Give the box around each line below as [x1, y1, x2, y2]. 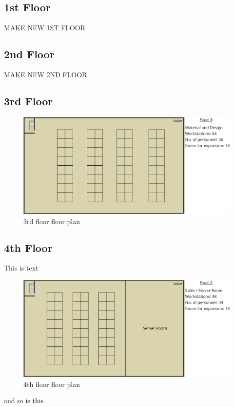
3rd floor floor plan [23, 216, 80, 226]
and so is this [4, 395, 44, 406]
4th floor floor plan [23, 379, 80, 389]
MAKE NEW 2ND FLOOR [4, 69, 87, 79]
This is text [4, 263, 39, 273]
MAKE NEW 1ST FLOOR [4, 23, 86, 33]
